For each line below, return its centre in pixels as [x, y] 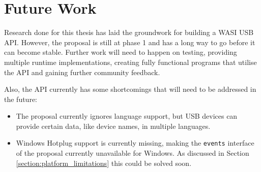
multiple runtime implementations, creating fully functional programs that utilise [130, 62]
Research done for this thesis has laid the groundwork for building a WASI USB [129, 32]
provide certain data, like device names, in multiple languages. [113, 126]
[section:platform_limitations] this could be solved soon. [104, 163]
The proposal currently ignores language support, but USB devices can [127, 116]
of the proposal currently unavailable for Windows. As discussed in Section [133, 153]
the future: [21, 99]
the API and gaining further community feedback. [82, 72]
